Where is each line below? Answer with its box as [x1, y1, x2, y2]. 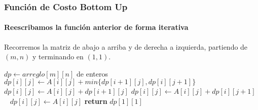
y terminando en [32, 51, 84, 62]
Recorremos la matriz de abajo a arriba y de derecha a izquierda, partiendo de [4, 41, 248, 52]
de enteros [77, 68, 108, 79]
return [84, 96, 107, 106]
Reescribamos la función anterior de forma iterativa [4, 22, 189, 32]
